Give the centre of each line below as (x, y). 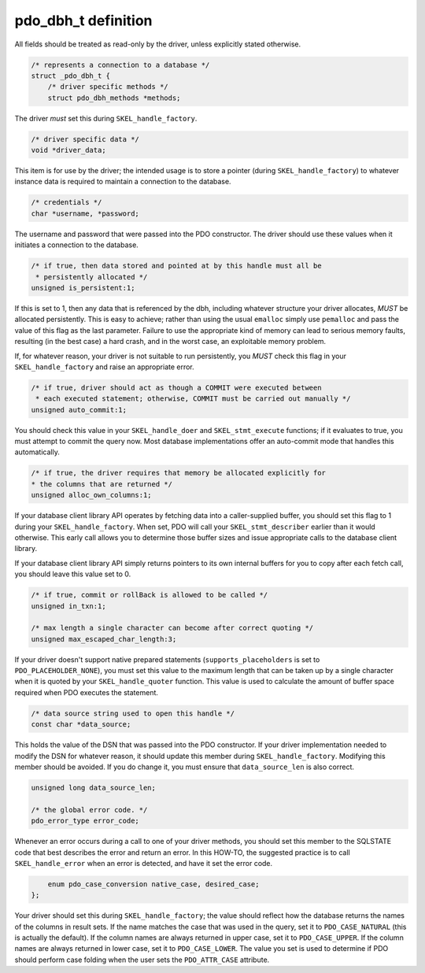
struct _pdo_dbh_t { (70, 76)
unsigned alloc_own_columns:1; (92, 495)
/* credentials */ (67, 202)
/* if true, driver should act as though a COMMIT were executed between (176, 387)
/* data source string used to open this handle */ (133, 713)
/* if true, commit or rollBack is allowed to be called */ (150, 595)
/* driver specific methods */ (108, 87)
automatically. (37, 452)
